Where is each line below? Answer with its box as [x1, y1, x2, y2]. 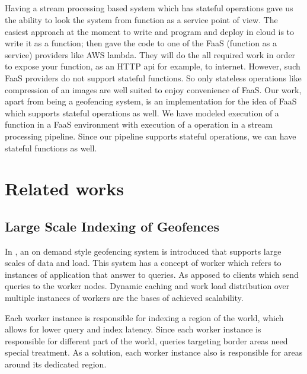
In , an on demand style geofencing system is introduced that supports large [5, 245, 282, 257]
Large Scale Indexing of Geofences [5, 217, 219, 235]
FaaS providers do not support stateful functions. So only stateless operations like [5, 71, 302, 84]
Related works [5, 176, 124, 201]
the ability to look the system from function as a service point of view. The [5, 13, 278, 26]
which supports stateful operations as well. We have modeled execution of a [5, 106, 279, 119]
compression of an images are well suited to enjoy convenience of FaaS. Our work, [5, 83, 302, 96]
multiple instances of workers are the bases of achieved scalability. [5, 291, 244, 304]
